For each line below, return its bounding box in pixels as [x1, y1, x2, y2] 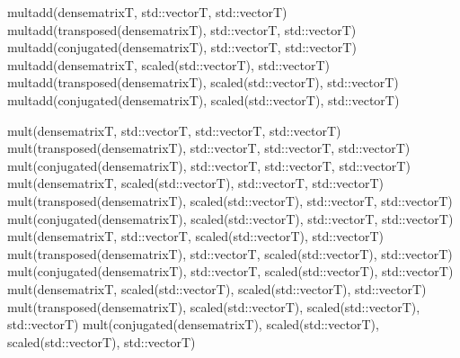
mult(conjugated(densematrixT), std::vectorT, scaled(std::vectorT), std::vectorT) [7, 262, 454, 281]
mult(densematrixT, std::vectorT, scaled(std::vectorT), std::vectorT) [7, 227, 384, 246]
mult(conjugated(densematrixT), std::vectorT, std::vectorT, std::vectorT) [7, 156, 411, 175]
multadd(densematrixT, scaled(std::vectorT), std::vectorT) [7, 55, 330, 74]
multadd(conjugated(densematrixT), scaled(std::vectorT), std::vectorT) [7, 90, 400, 109]
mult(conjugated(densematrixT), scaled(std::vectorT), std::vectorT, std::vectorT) [7, 209, 454, 228]
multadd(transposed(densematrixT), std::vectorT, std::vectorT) [7, 20, 357, 39]
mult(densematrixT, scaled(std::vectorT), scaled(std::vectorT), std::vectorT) [7, 279, 427, 298]
